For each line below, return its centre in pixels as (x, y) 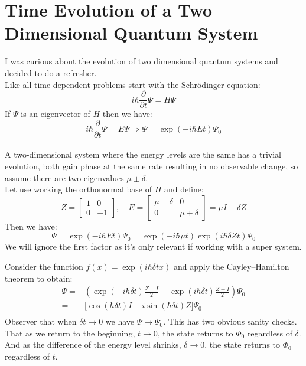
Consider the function (44, 266)
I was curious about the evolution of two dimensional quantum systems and (141, 61)
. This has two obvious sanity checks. (230, 321)
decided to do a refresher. (51, 72)
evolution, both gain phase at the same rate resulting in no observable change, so (152, 166)
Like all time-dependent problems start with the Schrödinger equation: (133, 84)
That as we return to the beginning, (70, 333)
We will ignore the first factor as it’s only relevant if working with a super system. (153, 246)
